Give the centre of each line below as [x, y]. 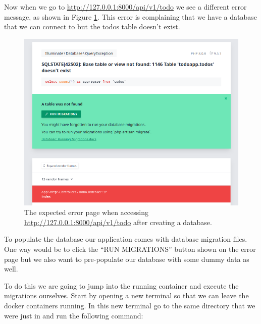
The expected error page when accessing [87, 212]
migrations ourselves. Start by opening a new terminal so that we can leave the [126, 295]
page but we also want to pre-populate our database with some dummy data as [127, 259]
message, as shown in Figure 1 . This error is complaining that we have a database [130, 16]
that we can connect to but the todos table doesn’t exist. [92, 26]
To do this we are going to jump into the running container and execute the [121, 285]
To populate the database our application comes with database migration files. [126, 239]
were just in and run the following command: [74, 315]
